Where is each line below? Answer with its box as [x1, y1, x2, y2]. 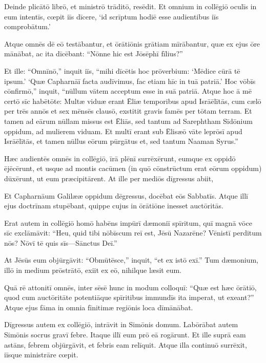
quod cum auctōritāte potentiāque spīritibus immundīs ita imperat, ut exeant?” [4, 292, 254, 303]
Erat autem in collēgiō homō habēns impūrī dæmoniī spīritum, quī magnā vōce [4, 217, 252, 228]
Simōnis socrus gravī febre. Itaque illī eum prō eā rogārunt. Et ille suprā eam [4, 329, 246, 340]
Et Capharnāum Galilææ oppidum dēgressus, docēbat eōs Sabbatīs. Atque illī [4, 190, 249, 201]
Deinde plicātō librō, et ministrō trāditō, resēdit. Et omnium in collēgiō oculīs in [4, 1, 257, 11]
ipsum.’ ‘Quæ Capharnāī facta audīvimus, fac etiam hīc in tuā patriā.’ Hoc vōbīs [4, 75, 256, 86]
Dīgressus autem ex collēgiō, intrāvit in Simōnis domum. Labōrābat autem [4, 319, 238, 330]
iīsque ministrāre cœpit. [4, 349, 78, 360]
